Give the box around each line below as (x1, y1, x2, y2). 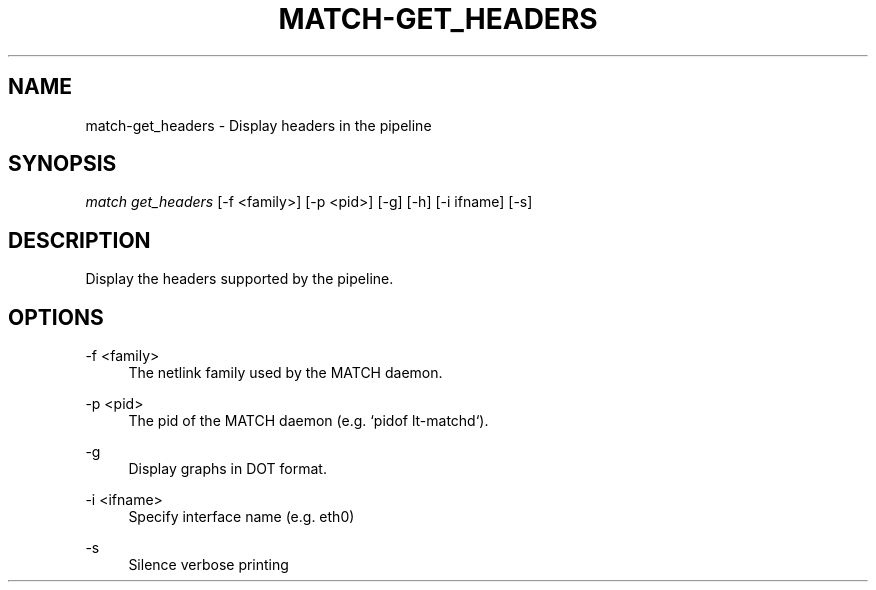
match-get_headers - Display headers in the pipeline (85, 116, 432, 134)
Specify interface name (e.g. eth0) (128, 508, 355, 526)
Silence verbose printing (128, 556, 289, 574)
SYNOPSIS (8, 151, 117, 177)
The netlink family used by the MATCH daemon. (128, 364, 443, 382)
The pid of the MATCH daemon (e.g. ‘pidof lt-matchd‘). (128, 412, 489, 430)
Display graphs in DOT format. (128, 460, 327, 478)
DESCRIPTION (8, 227, 151, 253)
